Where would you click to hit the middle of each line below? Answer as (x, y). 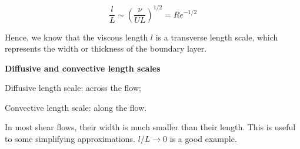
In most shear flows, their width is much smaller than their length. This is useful (150, 127)
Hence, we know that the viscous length (76, 37)
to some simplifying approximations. (70, 139)
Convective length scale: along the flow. (76, 107)
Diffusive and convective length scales (83, 68)
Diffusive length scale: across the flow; (73, 88)
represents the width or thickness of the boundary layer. (106, 48)
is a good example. (203, 139)
